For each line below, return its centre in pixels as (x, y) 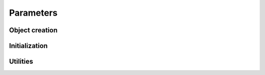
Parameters (33, 13)
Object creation (33, 30)
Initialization (28, 46)
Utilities (21, 62)
